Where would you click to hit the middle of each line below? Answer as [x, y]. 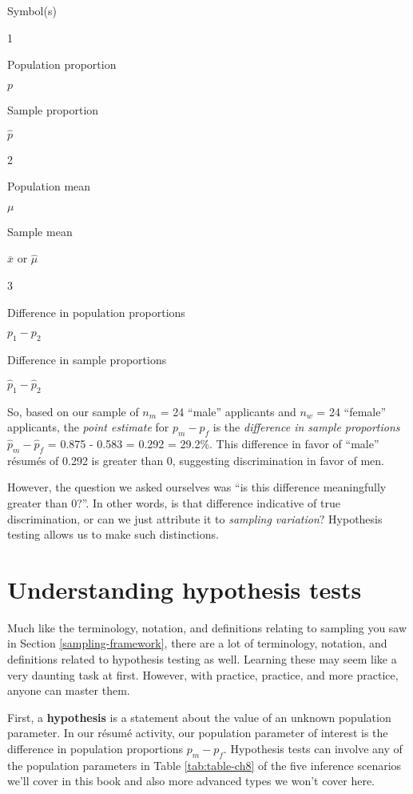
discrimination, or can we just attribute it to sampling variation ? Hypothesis [195, 518]
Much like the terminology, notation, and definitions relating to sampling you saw [207, 627]
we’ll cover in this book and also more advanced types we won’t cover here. [191, 781]
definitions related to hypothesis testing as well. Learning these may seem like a [202, 659]
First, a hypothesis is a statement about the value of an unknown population [199, 717]
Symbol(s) [32, 10]
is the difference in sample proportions [306, 427]
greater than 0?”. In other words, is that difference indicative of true [174, 502]
